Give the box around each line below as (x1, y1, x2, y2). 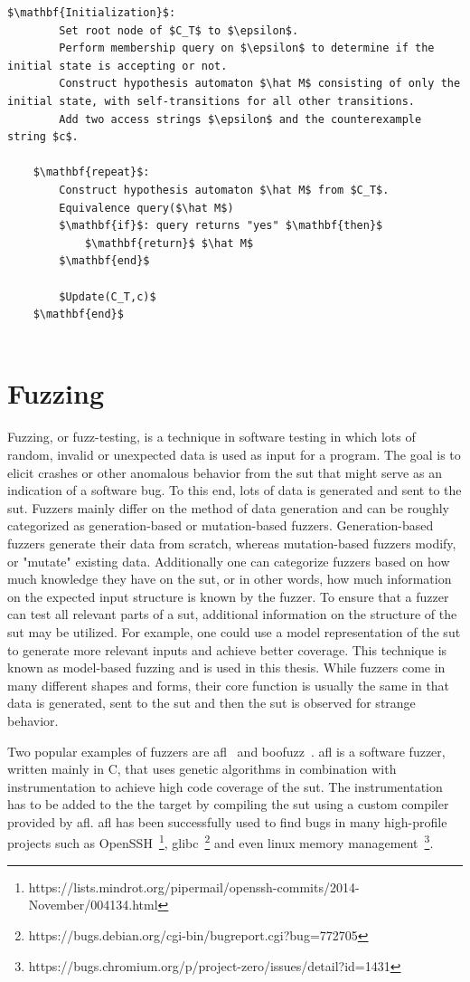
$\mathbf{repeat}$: (33, 166, 150, 179)
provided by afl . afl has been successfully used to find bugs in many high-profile (7, 812, 447, 831)
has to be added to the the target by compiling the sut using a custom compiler (7, 795, 449, 814)
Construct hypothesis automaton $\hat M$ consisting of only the (59, 77, 461, 91)
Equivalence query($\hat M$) (59, 201, 234, 215)
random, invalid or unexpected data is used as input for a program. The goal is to (7, 445, 461, 463)
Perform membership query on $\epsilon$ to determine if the (59, 42, 435, 55)
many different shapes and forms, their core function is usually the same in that (7, 675, 450, 694)
